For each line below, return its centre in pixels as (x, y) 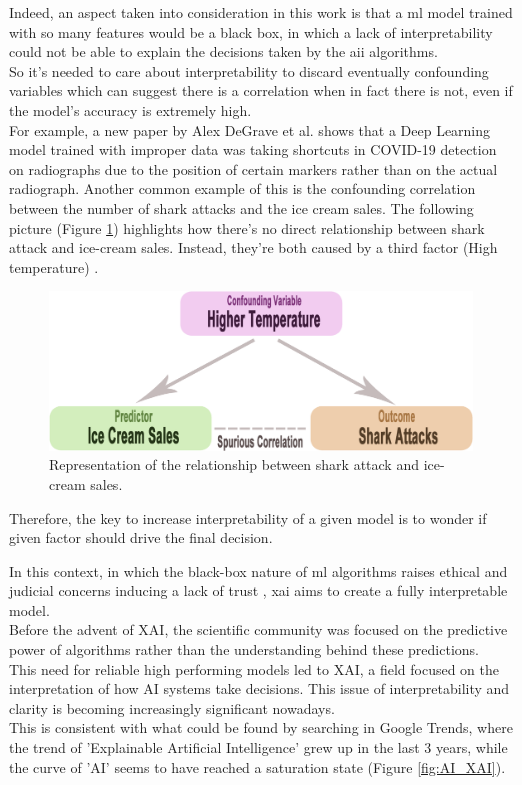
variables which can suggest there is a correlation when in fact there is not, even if (261, 90)
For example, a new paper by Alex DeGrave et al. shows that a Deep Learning (250, 129)
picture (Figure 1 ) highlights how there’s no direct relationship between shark (247, 227)
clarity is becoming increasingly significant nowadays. (172, 707)
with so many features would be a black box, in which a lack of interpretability (251, 31)
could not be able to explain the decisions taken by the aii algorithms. (223, 51)
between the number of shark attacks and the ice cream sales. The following (241, 207)
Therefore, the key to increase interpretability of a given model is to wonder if (248, 517)
